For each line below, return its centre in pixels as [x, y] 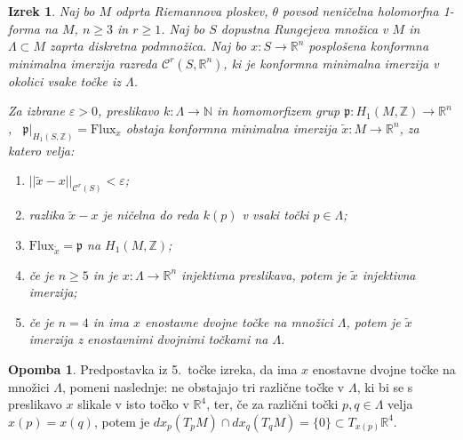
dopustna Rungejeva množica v [304, 28]
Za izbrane [36, 111]
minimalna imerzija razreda [83, 63]
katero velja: [41, 150]
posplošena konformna [369, 46]
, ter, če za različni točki [272, 404]
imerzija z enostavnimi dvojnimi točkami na [148, 339]
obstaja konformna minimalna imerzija [231, 128]
